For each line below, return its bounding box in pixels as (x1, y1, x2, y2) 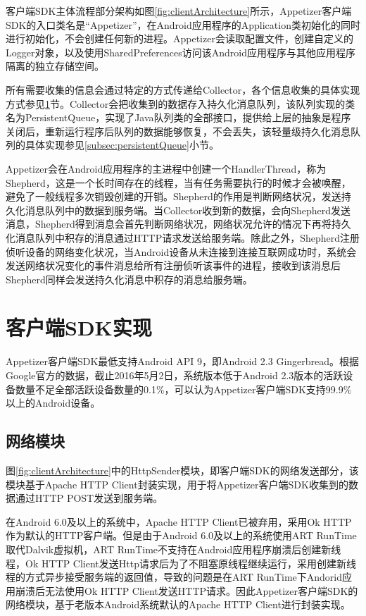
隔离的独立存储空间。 (6, 58, 104, 73)
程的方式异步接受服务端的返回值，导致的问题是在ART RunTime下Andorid (6, 569, 342, 584)
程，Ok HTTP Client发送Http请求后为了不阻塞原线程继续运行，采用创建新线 (6, 555, 356, 570)
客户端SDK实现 (6, 313, 152, 342)
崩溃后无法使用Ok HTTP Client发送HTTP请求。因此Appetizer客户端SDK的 (15, 583, 358, 598)
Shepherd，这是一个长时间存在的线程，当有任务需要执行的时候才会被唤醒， (6, 175, 351, 190)
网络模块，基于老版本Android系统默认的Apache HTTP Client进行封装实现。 (6, 597, 351, 612)
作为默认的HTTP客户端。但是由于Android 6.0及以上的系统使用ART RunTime (6, 528, 357, 543)
